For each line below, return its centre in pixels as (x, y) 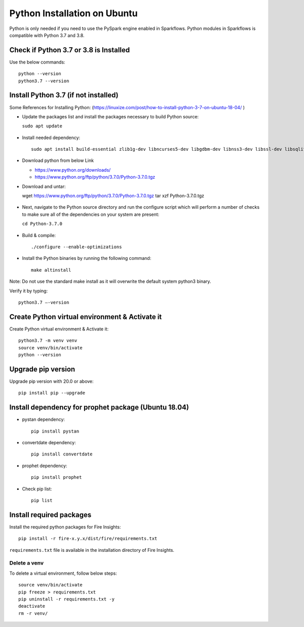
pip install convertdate (62, 454)
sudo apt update (42, 126)
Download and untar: (44, 186)
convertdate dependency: (49, 443)
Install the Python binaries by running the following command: (87, 258)
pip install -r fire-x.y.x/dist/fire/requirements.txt (88, 539)
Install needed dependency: (51, 138)
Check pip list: (37, 489)
